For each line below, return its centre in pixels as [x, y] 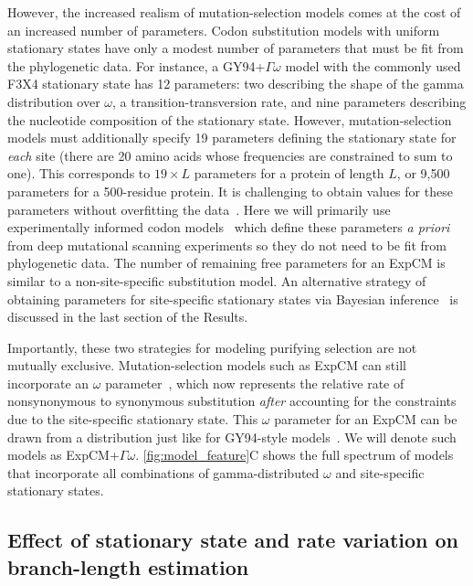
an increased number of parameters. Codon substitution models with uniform [224, 30]
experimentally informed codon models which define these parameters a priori [229, 227]
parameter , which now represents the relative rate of [255, 383]
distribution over [54, 101]
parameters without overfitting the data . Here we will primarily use [199, 209]
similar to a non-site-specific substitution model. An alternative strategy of [217, 280]
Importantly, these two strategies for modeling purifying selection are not [212, 347]
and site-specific [380, 472]
